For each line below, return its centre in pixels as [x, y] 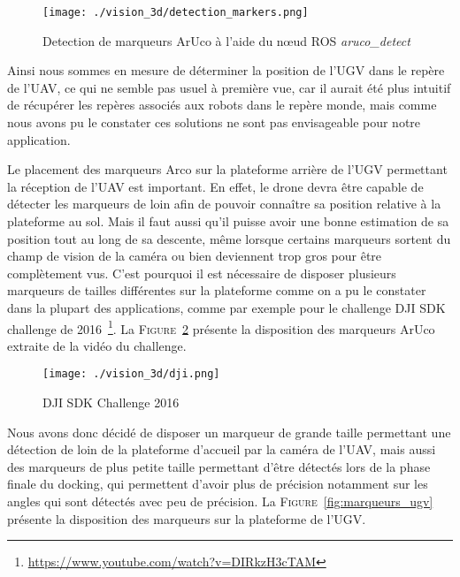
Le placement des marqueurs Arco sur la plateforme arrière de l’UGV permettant [227, 169]
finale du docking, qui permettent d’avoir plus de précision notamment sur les [218, 484]
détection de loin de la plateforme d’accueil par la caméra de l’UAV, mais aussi [222, 449]
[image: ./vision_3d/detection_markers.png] [176, 12]
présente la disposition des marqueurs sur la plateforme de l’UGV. [187, 518]
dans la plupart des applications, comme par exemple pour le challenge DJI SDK [226, 307]
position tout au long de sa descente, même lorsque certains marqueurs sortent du [229, 238]
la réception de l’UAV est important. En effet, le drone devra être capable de [215, 186]
